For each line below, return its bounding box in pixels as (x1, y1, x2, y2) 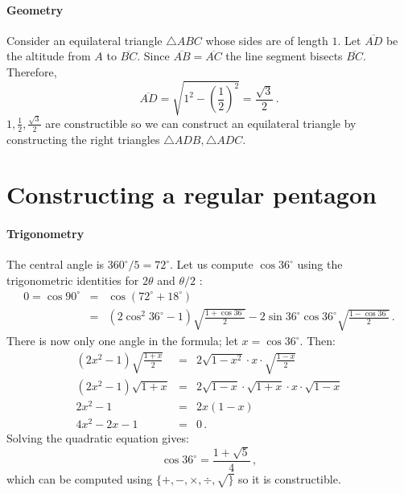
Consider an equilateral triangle (6, 31, 163, 48)
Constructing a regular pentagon (6, 178, 377, 211)
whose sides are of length (205, 31, 328, 48)
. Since (137, 47, 170, 64)
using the (297, 256, 343, 273)
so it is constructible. (237, 470, 341, 487)
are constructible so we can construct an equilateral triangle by (45, 114, 357, 131)
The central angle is (6, 256, 105, 273)
